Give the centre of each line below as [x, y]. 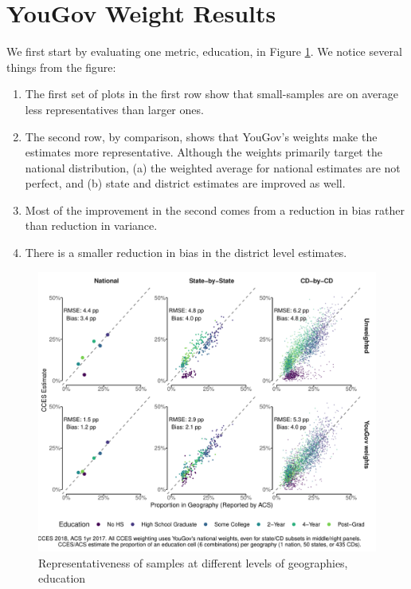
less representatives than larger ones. [114, 109]
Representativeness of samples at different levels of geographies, [193, 562]
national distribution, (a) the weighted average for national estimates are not [213, 167]
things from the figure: [61, 67]
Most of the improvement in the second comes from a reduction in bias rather [215, 210]
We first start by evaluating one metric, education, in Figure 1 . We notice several [204, 51]
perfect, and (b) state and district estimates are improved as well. [185, 183]
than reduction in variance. [91, 225]
